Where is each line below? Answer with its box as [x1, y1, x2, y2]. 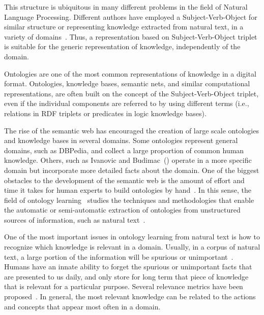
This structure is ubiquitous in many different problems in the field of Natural [4, 2, 248, 12]
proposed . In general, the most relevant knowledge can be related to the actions [4, 291, 256, 302]
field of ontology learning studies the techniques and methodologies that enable [4, 194, 254, 205]
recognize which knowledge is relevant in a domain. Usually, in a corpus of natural [4, 241, 260, 252]
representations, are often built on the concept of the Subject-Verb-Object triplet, [4, 88, 259, 98]
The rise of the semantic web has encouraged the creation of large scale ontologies [4, 125, 259, 135]
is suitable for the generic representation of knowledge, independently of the [4, 41, 241, 52]
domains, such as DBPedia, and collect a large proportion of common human [4, 145, 244, 155]
